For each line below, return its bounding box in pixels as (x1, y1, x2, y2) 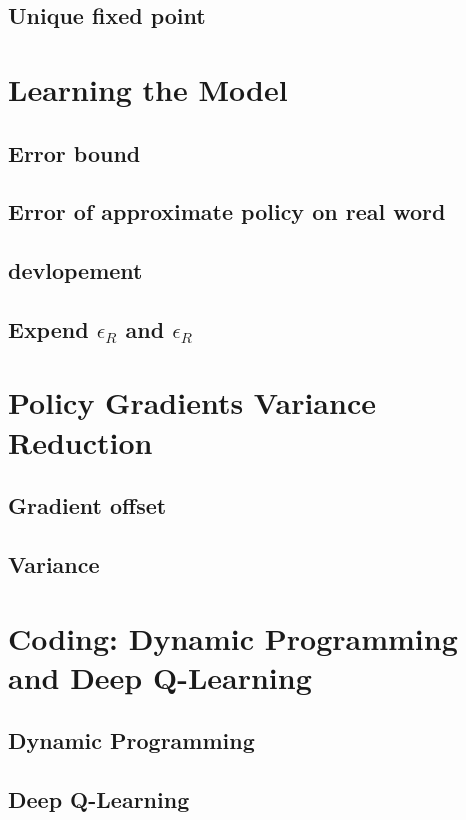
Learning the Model (8, 68, 288, 109)
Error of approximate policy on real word (8, 196, 446, 227)
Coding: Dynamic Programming (8, 617, 458, 658)
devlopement (8, 255, 143, 286)
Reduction (8, 421, 153, 462)
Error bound (8, 137, 141, 168)
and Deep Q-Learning (8, 656, 312, 697)
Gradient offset (8, 490, 167, 521)
